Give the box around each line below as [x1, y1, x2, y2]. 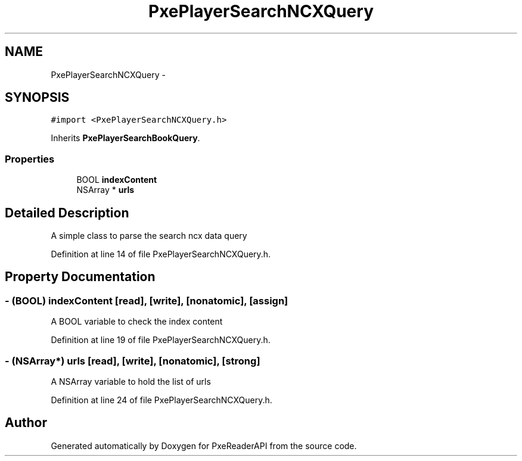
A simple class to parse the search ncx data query [51, 230, 247, 241]
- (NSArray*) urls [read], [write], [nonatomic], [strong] [5, 354, 260, 367]
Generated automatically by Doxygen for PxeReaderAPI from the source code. [51, 440, 357, 451]
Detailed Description [5, 205, 129, 220]
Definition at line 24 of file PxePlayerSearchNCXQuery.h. [51, 395, 272, 405]
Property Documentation [5, 269, 156, 285]
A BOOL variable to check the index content [51, 316, 223, 327]
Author [5, 415, 47, 431]
